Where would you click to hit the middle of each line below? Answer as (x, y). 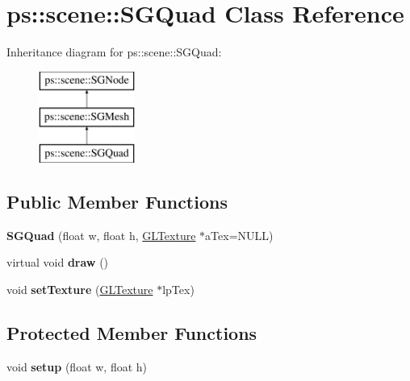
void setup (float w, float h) (77, 366)
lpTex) (178, 290)
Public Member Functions (117, 202)
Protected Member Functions (132, 333)
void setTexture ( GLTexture (80, 290)
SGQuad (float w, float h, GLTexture (101, 235)
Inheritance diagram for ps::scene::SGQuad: (114, 52)
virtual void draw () (58, 262)
